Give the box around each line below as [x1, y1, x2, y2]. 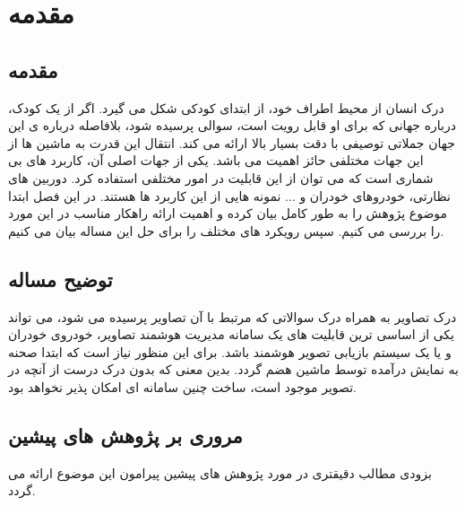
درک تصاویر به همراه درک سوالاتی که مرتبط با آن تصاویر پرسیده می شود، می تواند [8, 307, 457, 326]
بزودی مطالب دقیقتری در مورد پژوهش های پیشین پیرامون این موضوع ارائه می [8, 463, 432, 482]
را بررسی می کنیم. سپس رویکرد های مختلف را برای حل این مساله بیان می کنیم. [8, 221, 444, 240]
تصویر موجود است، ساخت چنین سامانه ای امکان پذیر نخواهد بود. [8, 377, 357, 396]
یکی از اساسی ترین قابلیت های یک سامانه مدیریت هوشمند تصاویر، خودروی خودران [8, 325, 454, 344]
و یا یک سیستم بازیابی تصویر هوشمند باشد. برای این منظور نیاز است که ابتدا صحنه [8, 342, 452, 361]
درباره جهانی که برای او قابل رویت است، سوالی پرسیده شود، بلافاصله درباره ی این [8, 116, 456, 135]
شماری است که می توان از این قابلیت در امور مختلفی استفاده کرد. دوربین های [8, 168, 434, 187]
